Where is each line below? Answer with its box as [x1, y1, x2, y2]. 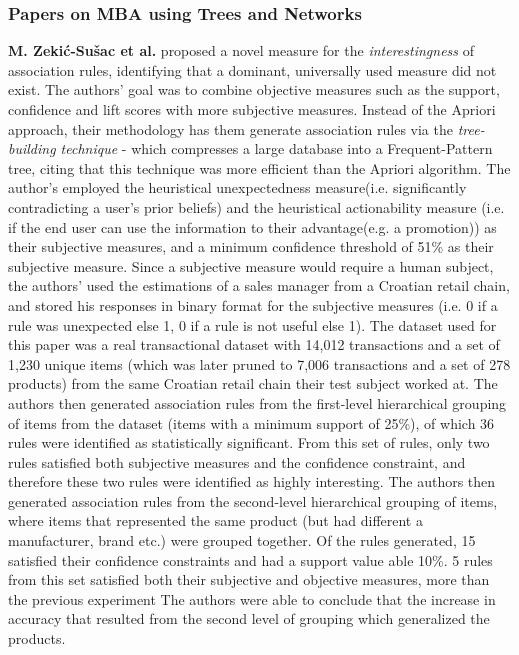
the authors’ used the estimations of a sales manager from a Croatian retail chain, [8, 275, 510, 296]
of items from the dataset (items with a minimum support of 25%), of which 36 [8, 412, 495, 433]
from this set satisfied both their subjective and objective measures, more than [8, 569, 490, 590]
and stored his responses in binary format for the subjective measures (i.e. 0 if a [8, 294, 498, 315]
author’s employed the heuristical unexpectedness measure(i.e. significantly [8, 177, 467, 198]
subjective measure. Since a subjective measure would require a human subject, [8, 255, 494, 276]
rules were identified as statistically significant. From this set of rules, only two [8, 432, 490, 453]
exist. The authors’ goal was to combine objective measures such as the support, [8, 79, 500, 100]
